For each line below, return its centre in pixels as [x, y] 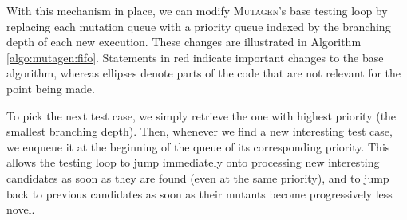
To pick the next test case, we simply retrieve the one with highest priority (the [202, 115]
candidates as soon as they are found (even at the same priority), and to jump [198, 177]
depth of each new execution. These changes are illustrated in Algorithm [184, 42]
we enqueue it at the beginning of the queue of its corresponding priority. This [198, 146]
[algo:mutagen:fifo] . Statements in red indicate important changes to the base [195, 57]
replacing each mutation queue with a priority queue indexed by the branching [199, 26]
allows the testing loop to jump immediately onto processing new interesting [193, 162]
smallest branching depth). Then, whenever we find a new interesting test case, [200, 131]
